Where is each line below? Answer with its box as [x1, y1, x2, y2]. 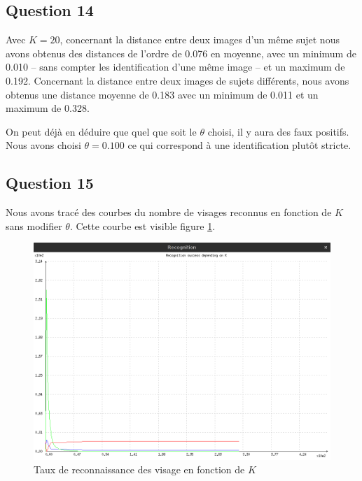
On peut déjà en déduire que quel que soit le [6, 124, 197, 138]
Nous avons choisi [6, 138, 81, 152]
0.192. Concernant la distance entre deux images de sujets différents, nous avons [6, 73, 349, 87]
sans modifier [6, 218, 62, 233]
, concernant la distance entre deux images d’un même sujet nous [60, 32, 340, 47]
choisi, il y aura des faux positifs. [207, 124, 349, 138]
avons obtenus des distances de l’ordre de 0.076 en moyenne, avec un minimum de [6, 45, 356, 60]
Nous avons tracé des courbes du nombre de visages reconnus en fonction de [6, 205, 332, 220]
